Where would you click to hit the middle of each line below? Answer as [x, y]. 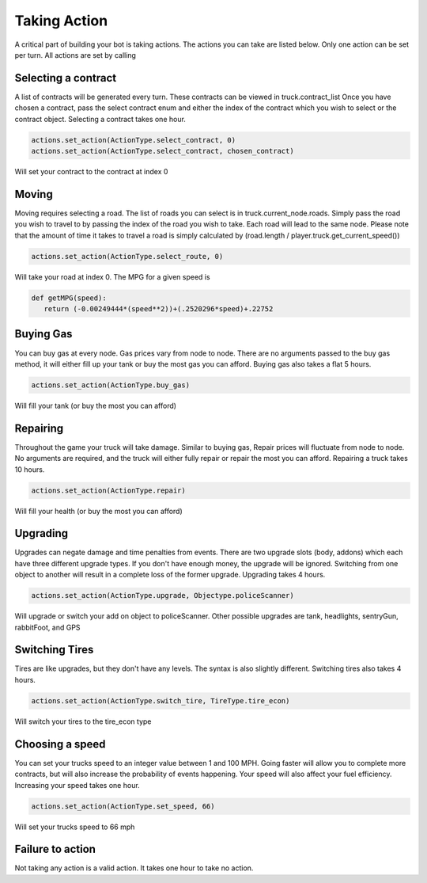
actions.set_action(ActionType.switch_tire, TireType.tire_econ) [161, 700]
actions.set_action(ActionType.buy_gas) [110, 385]
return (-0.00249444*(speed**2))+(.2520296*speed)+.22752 [159, 309]
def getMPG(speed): [69, 298]
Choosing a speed [60, 744]
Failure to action [55, 849]
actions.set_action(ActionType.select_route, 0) [127, 256]
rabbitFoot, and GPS [47, 627]
